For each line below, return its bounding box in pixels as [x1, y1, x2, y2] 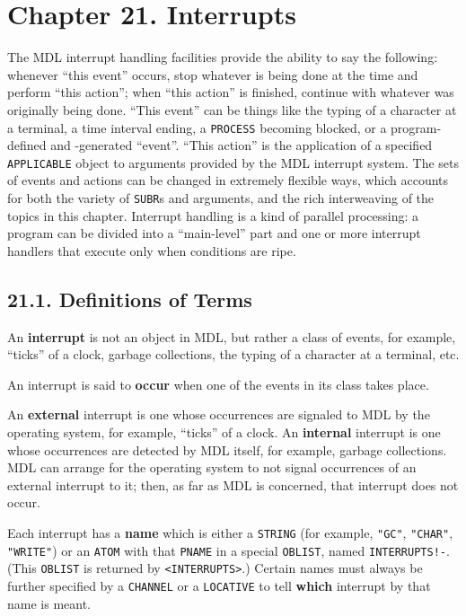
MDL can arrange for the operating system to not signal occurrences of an [7, 458, 417, 477]
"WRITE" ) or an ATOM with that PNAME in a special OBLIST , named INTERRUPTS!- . [7, 541, 450, 559]
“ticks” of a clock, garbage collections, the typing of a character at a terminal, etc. [7, 345, 460, 364]
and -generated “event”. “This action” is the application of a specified [50, 136, 433, 154]
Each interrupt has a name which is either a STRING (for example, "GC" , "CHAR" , [7, 523, 453, 541]
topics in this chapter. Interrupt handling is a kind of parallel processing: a [7, 206, 418, 224]
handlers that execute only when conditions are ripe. [7, 241, 296, 260]
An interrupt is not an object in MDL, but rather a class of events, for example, [7, 327, 456, 346]
